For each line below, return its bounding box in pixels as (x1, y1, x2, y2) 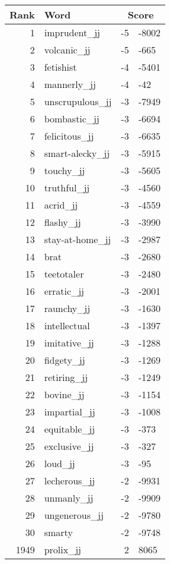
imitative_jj (44, 336, 94, 349)
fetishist (44, 60, 77, 74)
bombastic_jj (44, 112, 100, 125)
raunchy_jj (44, 301, 91, 315)
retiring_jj (44, 370, 88, 384)
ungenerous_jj (44, 508, 104, 522)
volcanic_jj (44, 43, 91, 56)
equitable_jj (44, 422, 95, 436)
